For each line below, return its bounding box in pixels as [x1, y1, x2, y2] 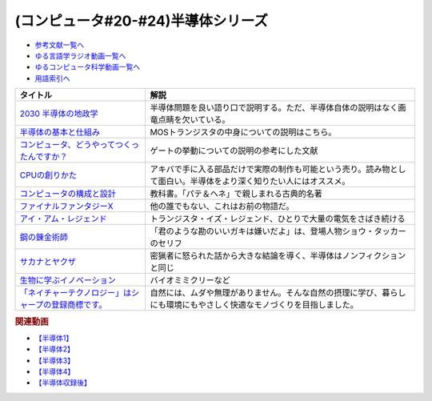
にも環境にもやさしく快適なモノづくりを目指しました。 [150, 299, 359, 311]
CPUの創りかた [19, 170, 78, 181]
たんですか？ [19, 151, 68, 162]
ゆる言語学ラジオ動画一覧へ [34, 50, 126, 60]
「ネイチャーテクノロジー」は [19, 287, 132, 299]
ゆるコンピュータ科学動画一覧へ [34, 62, 140, 72]
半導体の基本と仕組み [19, 126, 100, 138]
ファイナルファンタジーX [19, 201, 114, 212]
